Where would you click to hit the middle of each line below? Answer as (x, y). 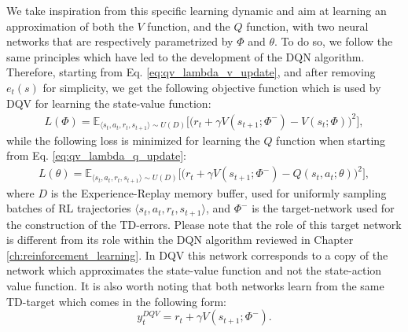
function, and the (189, 26)
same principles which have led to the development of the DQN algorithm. (186, 56)
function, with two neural (307, 26)
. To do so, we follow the (334, 41)
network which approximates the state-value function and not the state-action (194, 270)
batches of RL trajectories (69, 208)
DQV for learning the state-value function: (109, 103)
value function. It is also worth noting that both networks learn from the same (195, 286)
